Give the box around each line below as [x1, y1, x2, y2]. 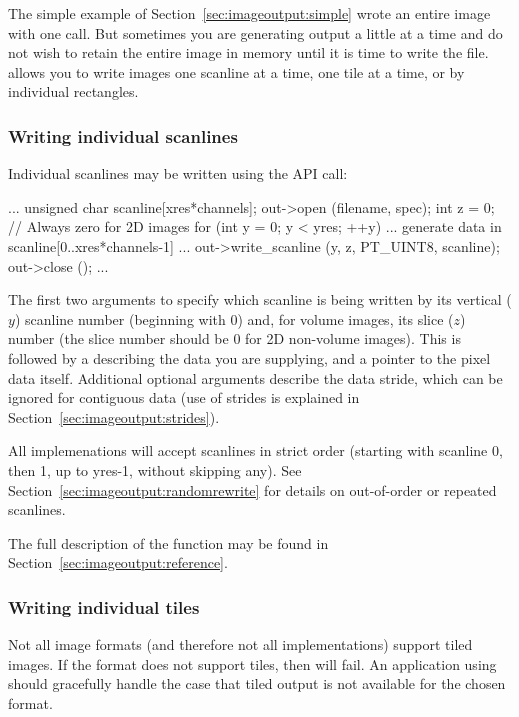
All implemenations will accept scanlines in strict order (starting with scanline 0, [8, 440, 503, 461]
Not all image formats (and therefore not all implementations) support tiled [8, 634, 473, 655]
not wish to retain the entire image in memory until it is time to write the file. [8, 42, 489, 63]
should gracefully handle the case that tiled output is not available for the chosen [8, 673, 506, 694]
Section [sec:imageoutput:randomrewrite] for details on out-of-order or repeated [8, 479, 497, 500]
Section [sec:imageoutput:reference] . [8, 552, 228, 573]
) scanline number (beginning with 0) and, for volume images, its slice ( [14, 308, 454, 329]
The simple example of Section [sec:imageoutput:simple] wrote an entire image [8, 3, 491, 23]
